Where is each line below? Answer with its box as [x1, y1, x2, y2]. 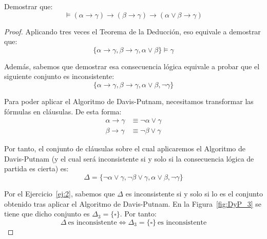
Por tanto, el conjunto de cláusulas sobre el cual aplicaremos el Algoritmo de [4, 143, 246, 154]
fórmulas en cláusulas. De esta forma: [4, 106, 122, 116]
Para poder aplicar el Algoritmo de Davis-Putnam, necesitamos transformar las [4, 95, 254, 106]
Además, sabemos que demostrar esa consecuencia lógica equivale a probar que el [4, 61, 260, 71]
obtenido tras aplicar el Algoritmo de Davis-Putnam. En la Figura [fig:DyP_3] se [4, 198, 261, 209]
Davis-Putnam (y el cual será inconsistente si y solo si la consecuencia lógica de [4, 153, 254, 164]
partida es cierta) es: [4, 163, 69, 174]
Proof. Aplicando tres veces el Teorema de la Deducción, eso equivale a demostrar [4, 26, 261, 36]
